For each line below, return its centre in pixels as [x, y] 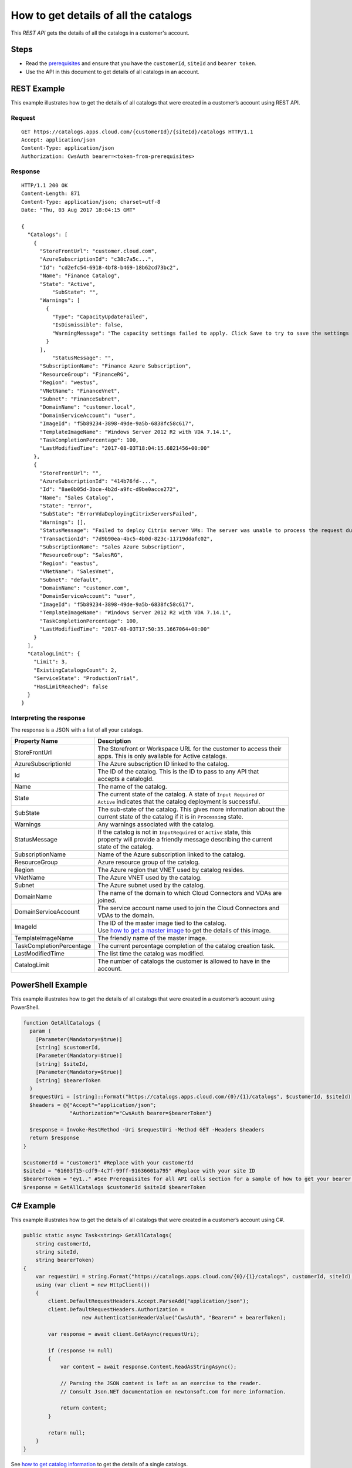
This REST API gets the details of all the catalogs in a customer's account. [100, 33]
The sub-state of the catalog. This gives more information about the [191, 809]
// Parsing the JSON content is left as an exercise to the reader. [161, 1383]
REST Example [38, 88]
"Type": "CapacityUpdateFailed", [100, 317]
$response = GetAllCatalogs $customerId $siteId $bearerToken [114, 1187]
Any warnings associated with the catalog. [156, 824]
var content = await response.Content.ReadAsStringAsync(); [148, 1367]
